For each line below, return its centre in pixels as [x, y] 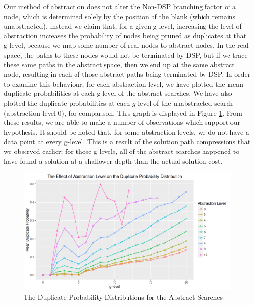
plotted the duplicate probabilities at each [67, 103]
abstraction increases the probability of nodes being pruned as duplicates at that [125, 35]
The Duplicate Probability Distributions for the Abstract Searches [123, 297]
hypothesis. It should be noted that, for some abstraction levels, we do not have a [127, 132]
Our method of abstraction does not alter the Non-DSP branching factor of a [120, 6]
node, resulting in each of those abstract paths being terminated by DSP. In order [127, 74]
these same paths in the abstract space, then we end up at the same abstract [119, 64]
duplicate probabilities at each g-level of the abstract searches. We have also [118, 93]
